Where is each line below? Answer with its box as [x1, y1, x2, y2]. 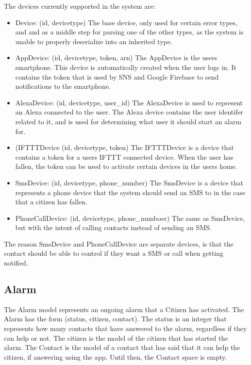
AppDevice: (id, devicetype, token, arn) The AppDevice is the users [15, 52, 218, 63]
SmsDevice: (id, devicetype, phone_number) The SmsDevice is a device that [15, 177, 244, 187]
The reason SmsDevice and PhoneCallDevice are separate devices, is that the [4, 238, 234, 249]
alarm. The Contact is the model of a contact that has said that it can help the [4, 342, 240, 352]
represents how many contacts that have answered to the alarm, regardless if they [4, 323, 247, 333]
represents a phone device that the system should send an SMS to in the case [15, 187, 246, 197]
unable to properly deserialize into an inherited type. [15, 36, 172, 46]
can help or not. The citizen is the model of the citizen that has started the [4, 332, 228, 343]
